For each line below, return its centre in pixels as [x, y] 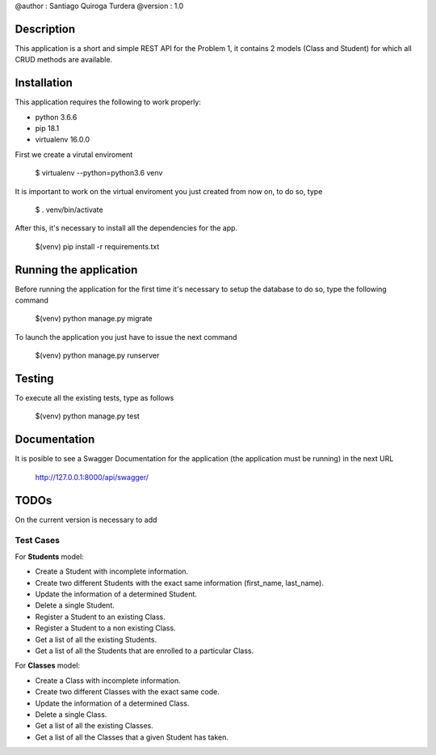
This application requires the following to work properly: [108, 102]
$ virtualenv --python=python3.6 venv [99, 173]
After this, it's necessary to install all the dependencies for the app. [126, 228]
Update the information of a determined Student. [116, 594]
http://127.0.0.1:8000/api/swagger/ [92, 477]
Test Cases [38, 541]
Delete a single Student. [75, 605]
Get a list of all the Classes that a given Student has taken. [132, 737]
